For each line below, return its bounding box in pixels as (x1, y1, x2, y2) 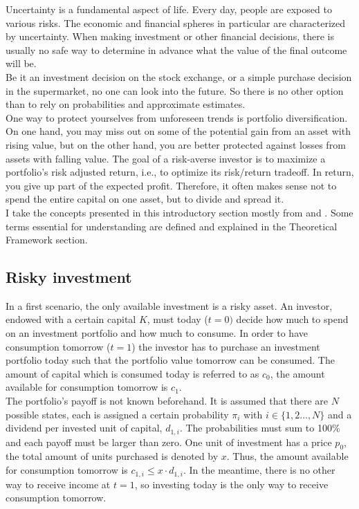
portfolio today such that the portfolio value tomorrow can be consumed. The (6, 353, 335, 367)
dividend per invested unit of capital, (6, 420, 163, 435)
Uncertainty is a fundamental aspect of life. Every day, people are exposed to (6, 2, 332, 16)
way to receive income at (6, 476, 111, 491)
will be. (6, 56, 37, 71)
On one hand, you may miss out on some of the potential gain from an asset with (6, 124, 351, 138)
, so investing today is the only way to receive (134, 476, 329, 491)
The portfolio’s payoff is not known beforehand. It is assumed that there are (6, 394, 329, 408)
